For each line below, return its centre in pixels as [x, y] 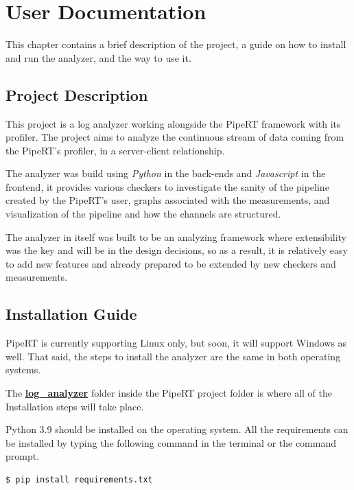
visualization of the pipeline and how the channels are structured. [143, 214]
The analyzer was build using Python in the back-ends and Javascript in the [166, 173]
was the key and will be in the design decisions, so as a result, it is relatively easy [177, 250]
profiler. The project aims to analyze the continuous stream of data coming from [175, 137]
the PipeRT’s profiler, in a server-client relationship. [115, 150]
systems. [23, 370]
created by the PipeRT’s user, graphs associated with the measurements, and [168, 200]
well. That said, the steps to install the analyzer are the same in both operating [173, 356]
